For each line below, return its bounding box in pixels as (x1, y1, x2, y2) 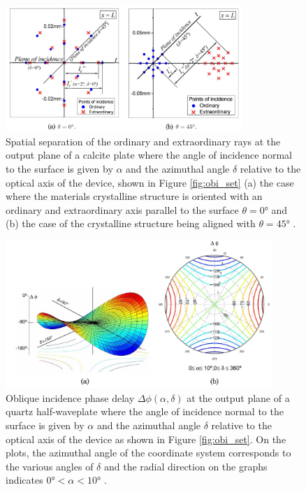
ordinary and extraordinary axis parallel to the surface (6, 202, 239, 217)
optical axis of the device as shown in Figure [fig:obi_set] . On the (6, 431, 286, 446)
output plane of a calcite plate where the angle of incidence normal (6, 147, 292, 162)
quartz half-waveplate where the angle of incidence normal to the (6, 404, 284, 419)
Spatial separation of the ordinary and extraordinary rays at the (6, 134, 281, 148)
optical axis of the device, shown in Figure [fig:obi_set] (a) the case (6, 175, 294, 189)
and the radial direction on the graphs (103, 459, 268, 473)
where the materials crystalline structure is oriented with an (6, 189, 263, 203)
